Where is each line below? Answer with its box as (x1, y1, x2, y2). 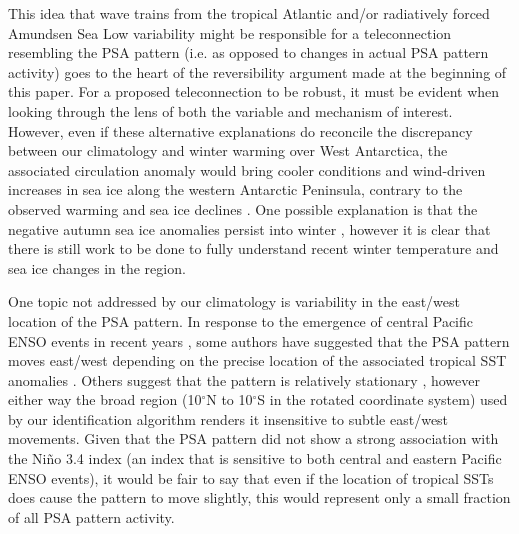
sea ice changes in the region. (8, 257, 186, 278)
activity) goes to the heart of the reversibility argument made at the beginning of (8, 61, 507, 82)
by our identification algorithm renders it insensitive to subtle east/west (8, 408, 449, 429)
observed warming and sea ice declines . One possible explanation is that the (8, 198, 478, 219)
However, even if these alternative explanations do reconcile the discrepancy (8, 120, 473, 141)
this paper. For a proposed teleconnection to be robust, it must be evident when (8, 81, 500, 102)
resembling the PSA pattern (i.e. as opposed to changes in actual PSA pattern (8, 42, 489, 63)
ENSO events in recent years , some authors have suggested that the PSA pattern (8, 330, 510, 351)
